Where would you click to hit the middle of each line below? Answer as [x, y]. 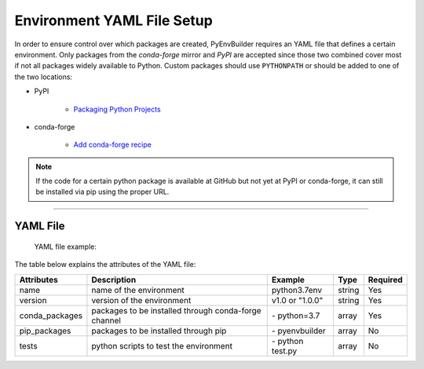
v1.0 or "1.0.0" [297, 300]
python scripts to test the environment [162, 345]
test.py [284, 351]
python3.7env [296, 290]
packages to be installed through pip [159, 331]
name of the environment [138, 290]
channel [106, 320]
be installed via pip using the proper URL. [102, 192]
